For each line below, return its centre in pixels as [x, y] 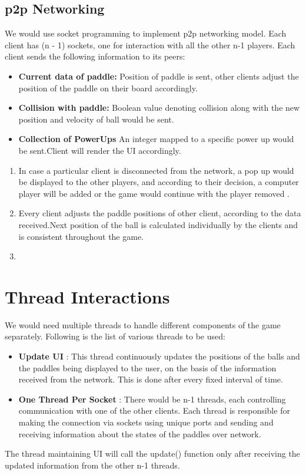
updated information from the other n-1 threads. [92, 465]
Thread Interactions [87, 296]
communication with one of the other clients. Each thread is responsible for [154, 410]
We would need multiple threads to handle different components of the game [143, 324]
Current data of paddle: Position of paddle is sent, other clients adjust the [159, 76]
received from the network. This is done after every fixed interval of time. [151, 379]
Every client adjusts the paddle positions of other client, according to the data [160, 213]
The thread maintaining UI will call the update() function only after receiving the [152, 453]
